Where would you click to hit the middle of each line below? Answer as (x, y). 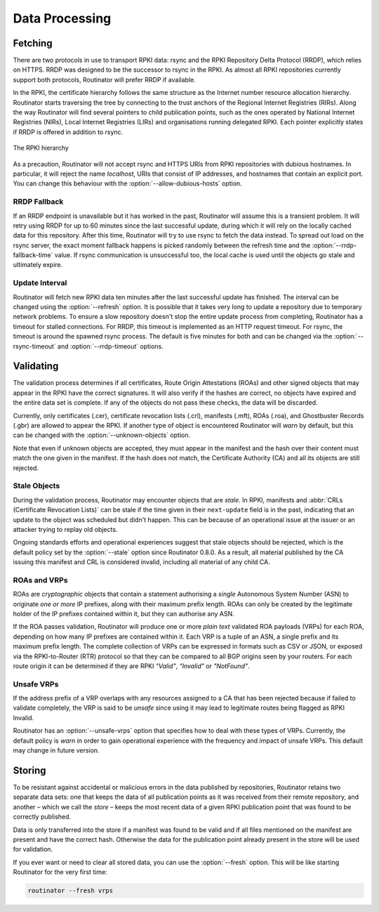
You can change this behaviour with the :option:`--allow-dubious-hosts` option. (127, 183)
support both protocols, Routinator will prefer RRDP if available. (104, 79)
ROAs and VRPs (40, 580)
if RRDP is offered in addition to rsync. (68, 132)
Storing (29, 770)
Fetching (33, 43)
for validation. (33, 849)
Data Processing (62, 18)
